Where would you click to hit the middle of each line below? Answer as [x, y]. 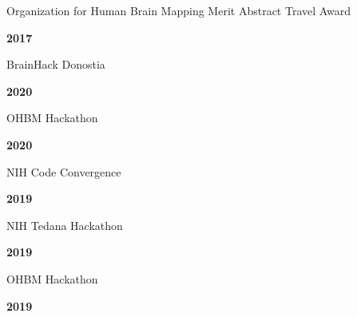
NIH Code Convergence [64, 171]
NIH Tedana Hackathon [65, 225]
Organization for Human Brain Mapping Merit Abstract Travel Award [179, 10]
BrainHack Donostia [56, 64]
